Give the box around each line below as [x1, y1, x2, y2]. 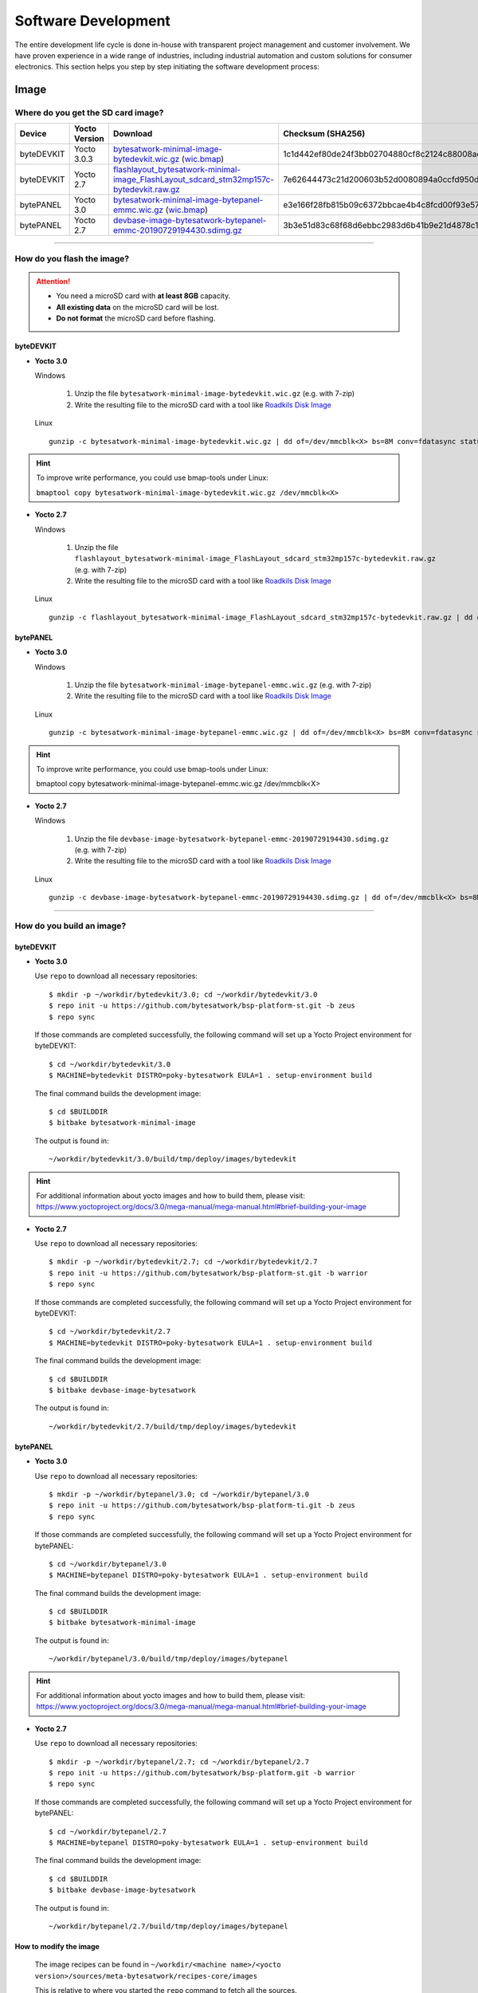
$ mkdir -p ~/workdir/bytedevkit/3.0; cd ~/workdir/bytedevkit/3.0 [49, 989, 318, 999]
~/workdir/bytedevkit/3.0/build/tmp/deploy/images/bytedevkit [49, 1154, 297, 1164]
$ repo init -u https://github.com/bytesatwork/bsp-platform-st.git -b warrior [49, 1268, 368, 1277]
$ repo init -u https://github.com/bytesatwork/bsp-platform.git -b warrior [49, 1768, 356, 1777]
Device [19, 128, 47, 140]
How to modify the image [14, 1941, 100, 1951]
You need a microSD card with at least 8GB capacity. [56, 291, 231, 301]
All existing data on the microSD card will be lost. [56, 302, 219, 312]
